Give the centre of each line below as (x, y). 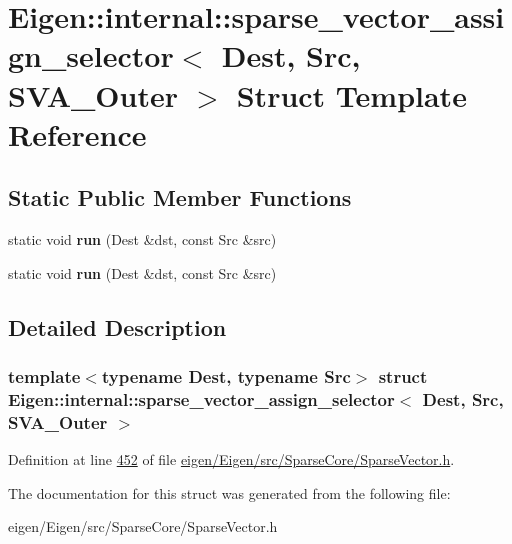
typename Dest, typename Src (226, 376)
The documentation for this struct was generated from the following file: (229, 492)
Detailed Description (117, 326)
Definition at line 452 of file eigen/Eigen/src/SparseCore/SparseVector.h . (231, 459)
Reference (77, 133)
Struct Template (351, 94)
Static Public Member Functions (180, 197)
